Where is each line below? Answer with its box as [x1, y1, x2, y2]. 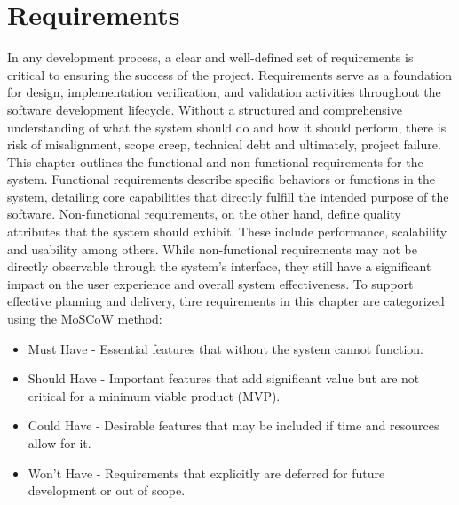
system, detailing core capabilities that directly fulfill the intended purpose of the [7, 187, 449, 205]
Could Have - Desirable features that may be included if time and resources [28, 416, 439, 435]
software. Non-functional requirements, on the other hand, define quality [7, 204, 401, 223]
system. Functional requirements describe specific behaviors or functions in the [7, 170, 435, 188]
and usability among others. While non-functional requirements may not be [7, 239, 417, 258]
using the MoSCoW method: [7, 309, 162, 328]
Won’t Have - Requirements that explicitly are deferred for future [28, 463, 385, 482]
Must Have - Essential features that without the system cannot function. [28, 339, 423, 357]
